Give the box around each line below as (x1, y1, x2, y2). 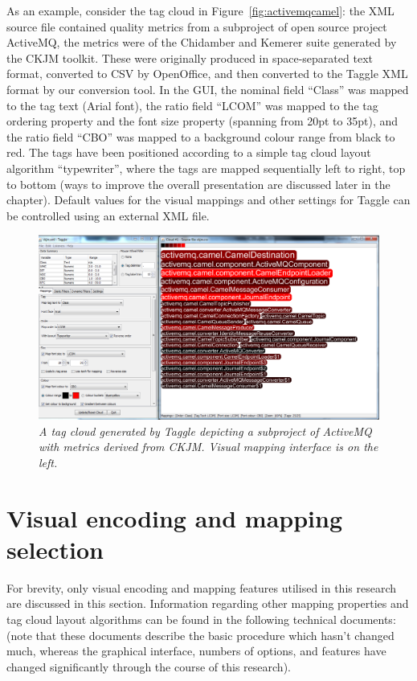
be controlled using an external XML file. (6, 207, 210, 224)
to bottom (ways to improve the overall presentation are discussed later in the (6, 175, 390, 192)
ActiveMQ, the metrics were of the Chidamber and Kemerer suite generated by (6, 34, 397, 51)
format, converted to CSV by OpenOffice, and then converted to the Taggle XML (6, 65, 408, 82)
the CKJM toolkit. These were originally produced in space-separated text (6, 49, 373, 66)
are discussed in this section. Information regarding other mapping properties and (6, 595, 409, 612)
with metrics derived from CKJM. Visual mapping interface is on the (39, 438, 378, 455)
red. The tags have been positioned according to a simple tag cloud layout (6, 144, 371, 161)
